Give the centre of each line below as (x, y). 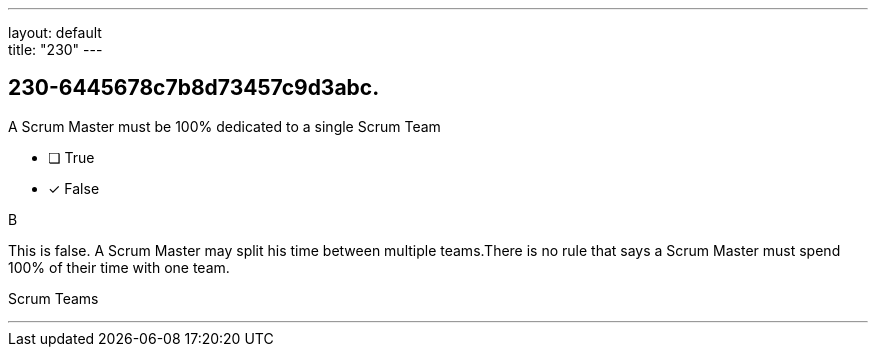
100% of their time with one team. (119, 267)
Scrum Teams (53, 298)
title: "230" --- (55, 49)
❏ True (71, 157)
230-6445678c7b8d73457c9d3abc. (194, 88)
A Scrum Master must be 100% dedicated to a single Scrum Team (224, 126)
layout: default (55, 32)
